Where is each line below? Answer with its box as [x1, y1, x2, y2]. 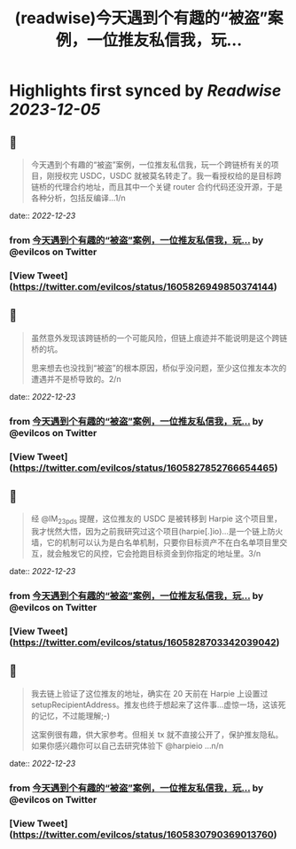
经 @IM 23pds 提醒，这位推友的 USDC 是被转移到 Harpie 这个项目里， [30, 513, 282, 526]
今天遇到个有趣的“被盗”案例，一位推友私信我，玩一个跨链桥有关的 [30, 160, 272, 169]
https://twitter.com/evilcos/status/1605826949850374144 [12, 280, 275, 292]
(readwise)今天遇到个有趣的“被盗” [14, 8, 269, 28]
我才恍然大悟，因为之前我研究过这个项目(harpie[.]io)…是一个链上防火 [30, 526, 284, 537]
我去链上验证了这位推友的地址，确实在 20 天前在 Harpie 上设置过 [30, 688, 269, 698]
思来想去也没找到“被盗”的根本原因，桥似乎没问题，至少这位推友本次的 [30, 362, 287, 373]
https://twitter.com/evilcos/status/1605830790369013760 [12, 828, 275, 840]
